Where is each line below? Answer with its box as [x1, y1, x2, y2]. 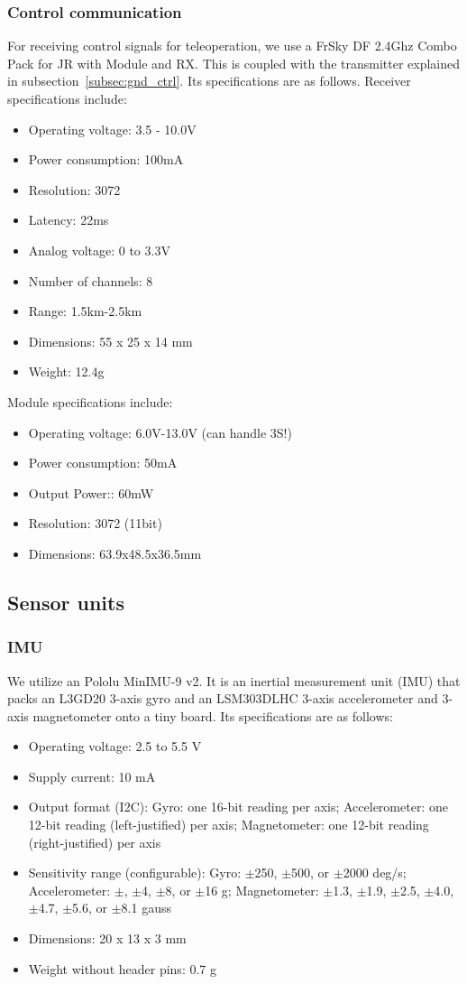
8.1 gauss [121, 898, 171, 917]
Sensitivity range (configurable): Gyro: [28, 863, 242, 882]
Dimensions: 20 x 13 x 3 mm [28, 929, 187, 948]
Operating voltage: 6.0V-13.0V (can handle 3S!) [28, 422, 292, 441]
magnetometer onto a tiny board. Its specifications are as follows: [32, 706, 393, 725]
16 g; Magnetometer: [205, 880, 319, 899]
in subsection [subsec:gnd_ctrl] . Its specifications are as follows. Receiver [7, 71, 411, 90]
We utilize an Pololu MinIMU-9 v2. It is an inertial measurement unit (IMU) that [7, 671, 461, 690]
